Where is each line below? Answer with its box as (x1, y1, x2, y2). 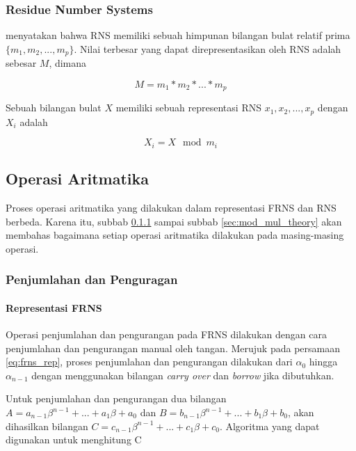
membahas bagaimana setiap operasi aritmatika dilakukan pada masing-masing (6, 228, 344, 242)
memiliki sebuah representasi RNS (115, 100, 261, 115)
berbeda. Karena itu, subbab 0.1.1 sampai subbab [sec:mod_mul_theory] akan (6, 214, 342, 228)
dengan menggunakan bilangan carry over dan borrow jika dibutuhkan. (31, 367, 334, 382)
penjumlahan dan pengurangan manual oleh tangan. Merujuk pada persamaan (6, 340, 340, 355)
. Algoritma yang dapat (219, 418, 320, 433)
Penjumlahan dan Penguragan (6, 271, 178, 288)
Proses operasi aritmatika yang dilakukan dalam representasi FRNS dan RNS (6, 200, 337, 215)
